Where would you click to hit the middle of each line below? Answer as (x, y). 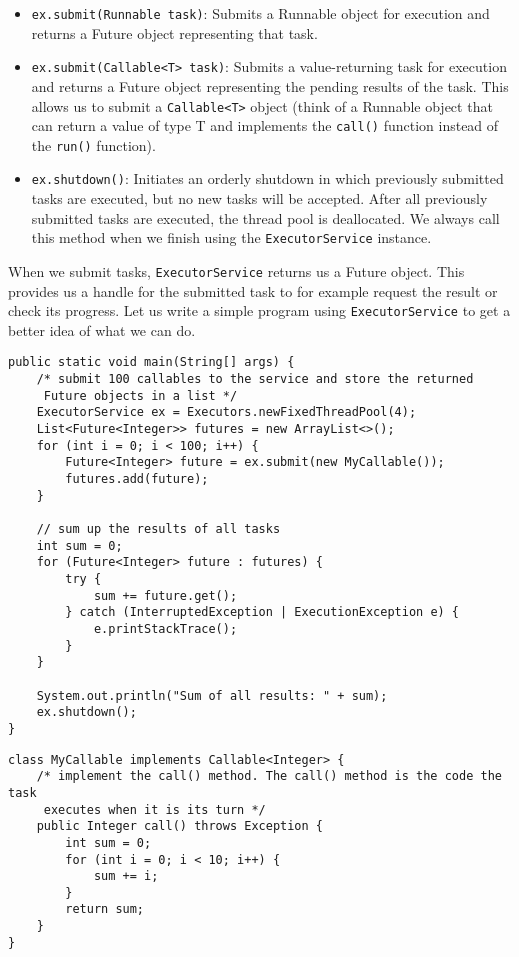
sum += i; (126, 876)
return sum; (105, 909)
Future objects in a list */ (140, 395)
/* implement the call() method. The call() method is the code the (269, 776)
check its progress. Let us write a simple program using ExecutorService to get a (259, 310)
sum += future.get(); (165, 595)
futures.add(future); (137, 479)
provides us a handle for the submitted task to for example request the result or (253, 290)
